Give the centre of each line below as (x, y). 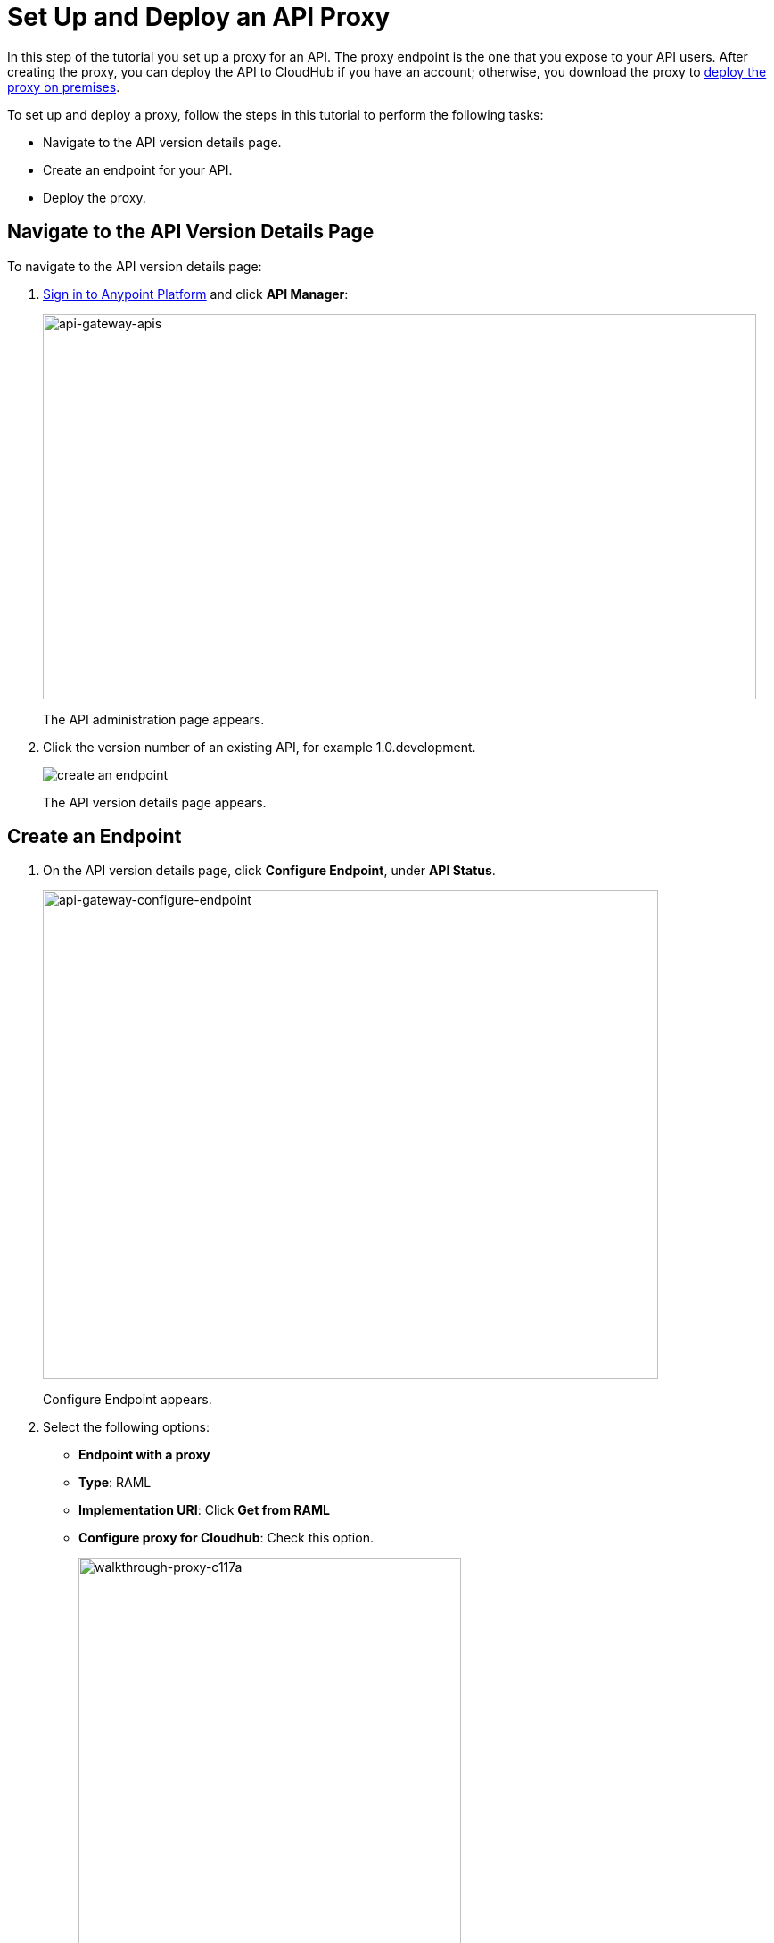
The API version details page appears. (155, 802)
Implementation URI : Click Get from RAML (204, 1510)
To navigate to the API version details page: (135, 266)
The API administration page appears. (154, 719)
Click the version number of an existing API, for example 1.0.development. (259, 747)
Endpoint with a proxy (144, 1455)
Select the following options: (126, 1427)
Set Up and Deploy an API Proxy (199, 17)
